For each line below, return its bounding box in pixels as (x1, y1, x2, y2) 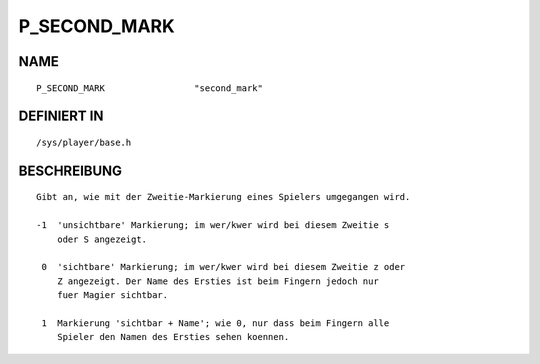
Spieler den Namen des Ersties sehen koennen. (56, 331, 290, 343)
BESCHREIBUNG (18, 162, 123, 179)
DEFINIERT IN (18, 108, 104, 125)
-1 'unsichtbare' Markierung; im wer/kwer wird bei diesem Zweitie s (36, 220, 390, 231)
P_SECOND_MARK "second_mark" (36, 82, 264, 94)
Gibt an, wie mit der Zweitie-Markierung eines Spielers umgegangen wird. (36, 191, 411, 203)
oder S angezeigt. (56, 233, 148, 245)
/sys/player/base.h (36, 136, 132, 148)
